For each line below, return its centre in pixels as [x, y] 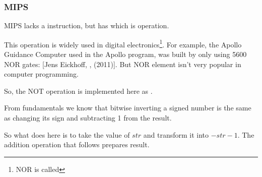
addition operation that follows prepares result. [77, 144]
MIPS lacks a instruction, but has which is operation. [87, 25]
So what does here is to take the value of [67, 134]
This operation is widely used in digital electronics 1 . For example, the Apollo [123, 43]
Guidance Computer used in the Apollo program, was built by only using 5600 [125, 54]
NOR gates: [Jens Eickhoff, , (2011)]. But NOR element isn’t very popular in [123, 64]
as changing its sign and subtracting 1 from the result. [88, 118]
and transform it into [176, 134]
